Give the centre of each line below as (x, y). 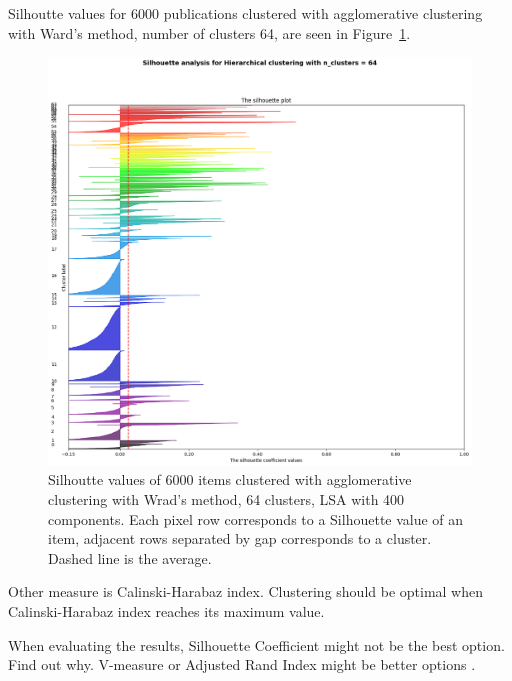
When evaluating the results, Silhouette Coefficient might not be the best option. (256, 644)
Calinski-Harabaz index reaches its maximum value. (166, 611)
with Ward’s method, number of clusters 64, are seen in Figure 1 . (209, 32)
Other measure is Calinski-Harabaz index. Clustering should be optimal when (246, 591)
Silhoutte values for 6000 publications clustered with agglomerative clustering (245, 13)
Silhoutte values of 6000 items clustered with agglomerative (230, 479)
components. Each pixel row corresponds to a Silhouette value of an (256, 518)
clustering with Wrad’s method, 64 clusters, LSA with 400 (226, 499)
